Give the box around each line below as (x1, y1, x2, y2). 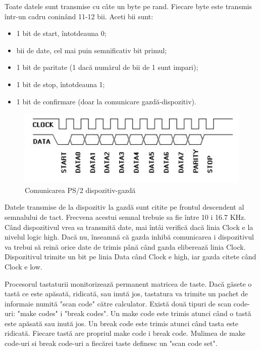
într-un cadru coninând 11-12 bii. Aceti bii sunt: (5, 11, 153, 21)
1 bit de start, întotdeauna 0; (16, 28, 107, 38)
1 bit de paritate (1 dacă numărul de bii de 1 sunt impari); (16, 62, 198, 72)
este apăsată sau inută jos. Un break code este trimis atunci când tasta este (5, 318, 239, 328)
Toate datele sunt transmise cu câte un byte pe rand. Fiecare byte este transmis (5, 1, 252, 11)
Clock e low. (5, 261, 42, 271)
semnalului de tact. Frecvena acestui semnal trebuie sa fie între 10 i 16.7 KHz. (5, 211, 246, 222)
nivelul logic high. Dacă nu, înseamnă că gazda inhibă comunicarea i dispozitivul (5, 231, 254, 242)
